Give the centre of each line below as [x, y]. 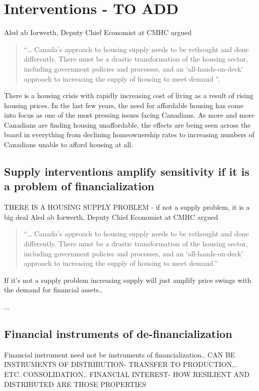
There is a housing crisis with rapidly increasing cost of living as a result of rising [129, 95]
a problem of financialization [79, 186]
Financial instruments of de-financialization [118, 333]
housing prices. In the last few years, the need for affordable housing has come [124, 105]
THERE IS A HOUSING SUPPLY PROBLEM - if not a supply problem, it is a [127, 207]
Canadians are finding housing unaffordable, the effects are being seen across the [127, 124]
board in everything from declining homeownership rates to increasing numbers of [129, 134]
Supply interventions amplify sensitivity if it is [127, 171]
